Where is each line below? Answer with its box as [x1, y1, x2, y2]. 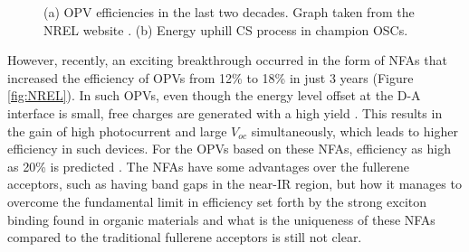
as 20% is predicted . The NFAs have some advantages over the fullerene [7, 156, 409, 175]
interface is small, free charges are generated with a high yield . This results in [7, 103, 443, 122]
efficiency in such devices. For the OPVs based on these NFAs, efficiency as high [7, 139, 451, 158]
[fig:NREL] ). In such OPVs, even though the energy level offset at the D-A [7, 86, 421, 105]
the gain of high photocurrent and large [7, 121, 227, 140]
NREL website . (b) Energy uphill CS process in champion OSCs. [43, 20, 408, 39]
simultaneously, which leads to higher [251, 121, 458, 140]
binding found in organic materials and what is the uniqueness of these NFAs [7, 210, 435, 229]
